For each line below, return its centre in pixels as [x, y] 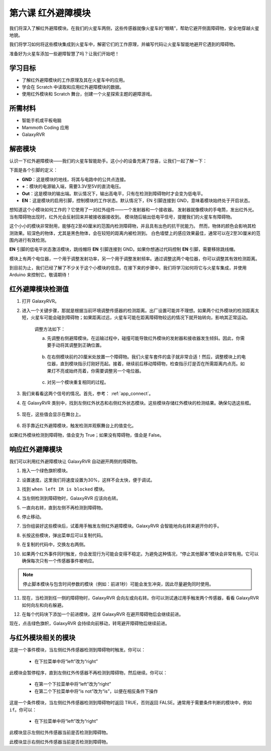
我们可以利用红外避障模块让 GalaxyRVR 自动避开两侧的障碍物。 [75, 461]
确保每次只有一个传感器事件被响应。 [59, 561]
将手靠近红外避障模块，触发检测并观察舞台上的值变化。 [79, 426]
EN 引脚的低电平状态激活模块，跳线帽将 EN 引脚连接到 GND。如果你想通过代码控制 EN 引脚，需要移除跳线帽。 [124, 249]
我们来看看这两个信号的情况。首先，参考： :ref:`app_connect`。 [88, 394]
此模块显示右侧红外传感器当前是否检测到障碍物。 [60, 741]
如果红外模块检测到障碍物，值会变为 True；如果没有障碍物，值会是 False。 [87, 435]
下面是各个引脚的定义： [33, 170]
